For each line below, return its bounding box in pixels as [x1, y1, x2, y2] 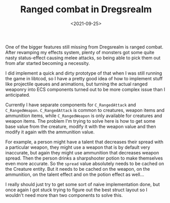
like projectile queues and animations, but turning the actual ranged [5, 81, 148, 87]
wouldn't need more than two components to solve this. [5, 192, 123, 198]
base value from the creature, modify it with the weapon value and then [5, 123, 156, 129]
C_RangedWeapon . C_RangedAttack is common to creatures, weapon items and [5, 107, 165, 113]
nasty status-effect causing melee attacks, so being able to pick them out [5, 55, 161, 61]
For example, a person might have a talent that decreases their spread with [5, 139, 164, 145]
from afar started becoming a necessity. [5, 60, 90, 66]
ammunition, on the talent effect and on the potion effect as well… [5, 171, 144, 177]
